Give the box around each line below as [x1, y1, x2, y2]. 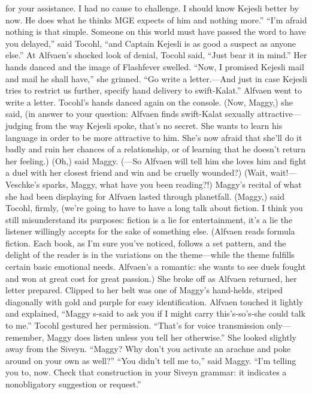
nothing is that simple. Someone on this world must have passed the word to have [5, 25, 306, 38]
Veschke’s [5, 178, 40, 190]
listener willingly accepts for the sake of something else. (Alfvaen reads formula [5, 225, 295, 237]
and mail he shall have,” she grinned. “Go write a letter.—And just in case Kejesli [5, 72, 307, 85]
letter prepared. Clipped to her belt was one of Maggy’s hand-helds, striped [5, 284, 283, 296]
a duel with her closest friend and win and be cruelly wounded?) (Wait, [5, 166, 268, 179]
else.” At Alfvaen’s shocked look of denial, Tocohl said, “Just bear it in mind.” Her [5, 49, 307, 61]
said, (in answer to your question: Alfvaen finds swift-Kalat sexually [5, 107, 255, 120]
